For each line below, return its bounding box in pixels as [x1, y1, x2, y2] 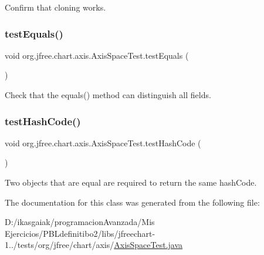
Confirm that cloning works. [5, 1, 106, 13]
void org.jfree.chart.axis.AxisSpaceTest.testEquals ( [5, 49, 189, 61]
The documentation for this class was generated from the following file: [5, 196, 260, 208]
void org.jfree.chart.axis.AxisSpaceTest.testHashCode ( [5, 136, 201, 149]
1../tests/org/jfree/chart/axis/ [5, 239, 114, 251]
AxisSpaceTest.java [114, 239, 183, 251]
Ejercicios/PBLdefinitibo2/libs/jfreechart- [5, 227, 155, 239]
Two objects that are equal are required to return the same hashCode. [5, 176, 257, 188]
